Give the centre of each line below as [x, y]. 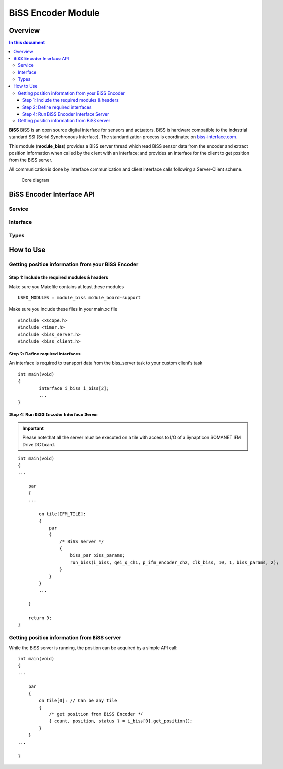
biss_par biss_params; [97, 556]
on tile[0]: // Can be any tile [78, 701]
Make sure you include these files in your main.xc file [63, 309]
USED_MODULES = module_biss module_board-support [79, 298]
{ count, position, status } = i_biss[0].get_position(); [121, 721]
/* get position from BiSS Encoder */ [96, 714]
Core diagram [35, 180]
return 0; [40, 618]
